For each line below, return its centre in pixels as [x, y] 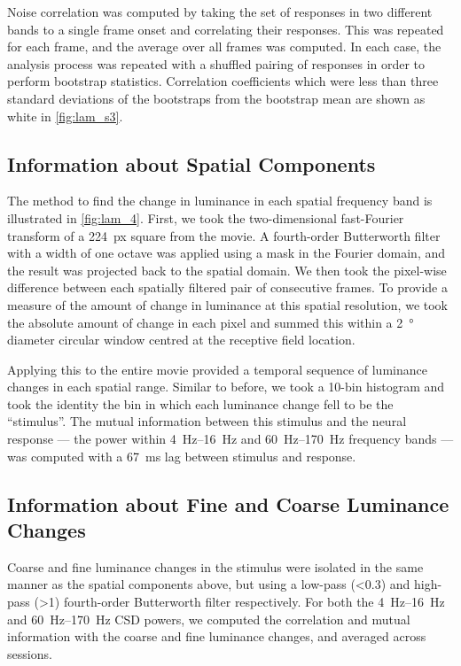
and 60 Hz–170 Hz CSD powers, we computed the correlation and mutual [209, 619]
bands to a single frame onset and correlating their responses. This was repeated [226, 29]
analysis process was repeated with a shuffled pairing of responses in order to [216, 63]
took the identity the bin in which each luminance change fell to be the [200, 403]
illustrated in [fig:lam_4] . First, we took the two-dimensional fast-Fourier [206, 217]
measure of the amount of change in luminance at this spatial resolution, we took [227, 304]
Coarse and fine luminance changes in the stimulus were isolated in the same [215, 566]
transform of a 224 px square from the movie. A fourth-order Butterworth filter [224, 235]
